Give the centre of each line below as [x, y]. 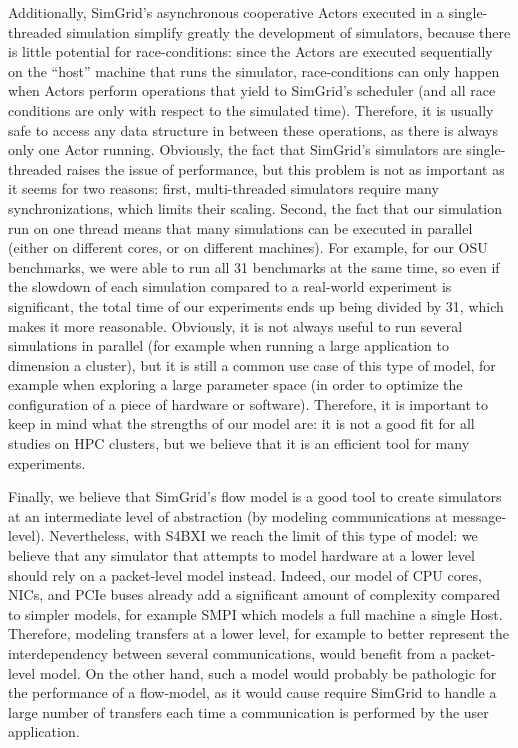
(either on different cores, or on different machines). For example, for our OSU [248, 247]
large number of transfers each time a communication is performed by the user [248, 711]
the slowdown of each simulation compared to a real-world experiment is [230, 286]
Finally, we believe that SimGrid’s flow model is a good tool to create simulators [255, 496]
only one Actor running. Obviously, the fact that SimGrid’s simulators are [235, 149]
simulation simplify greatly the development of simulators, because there [288, 31]
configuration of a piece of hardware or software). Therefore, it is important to [248, 403]
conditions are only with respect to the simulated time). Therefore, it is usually [251, 109]
